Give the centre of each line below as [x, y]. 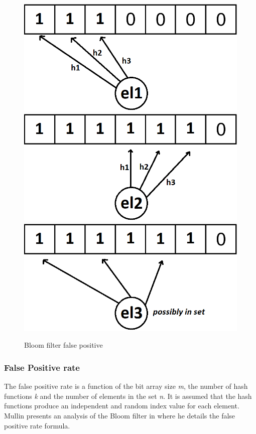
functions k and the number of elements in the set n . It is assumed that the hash [128, 396]
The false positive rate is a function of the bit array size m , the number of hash [126, 386]
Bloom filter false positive [63, 345]
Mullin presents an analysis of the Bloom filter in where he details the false [120, 415]
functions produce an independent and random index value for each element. [122, 406]
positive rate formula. [37, 425]
